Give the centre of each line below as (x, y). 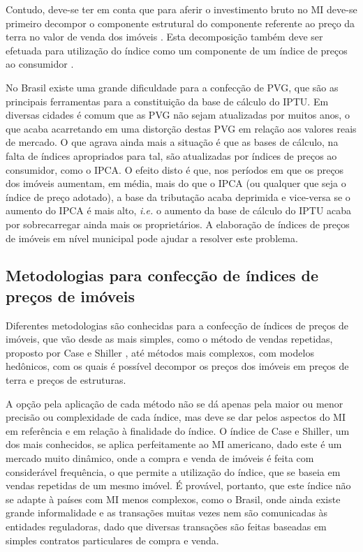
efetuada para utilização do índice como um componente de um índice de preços (177, 50)
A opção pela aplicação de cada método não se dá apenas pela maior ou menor (175, 403)
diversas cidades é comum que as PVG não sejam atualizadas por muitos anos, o (178, 115)
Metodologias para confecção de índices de (162, 275)
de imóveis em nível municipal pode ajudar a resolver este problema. (152, 238)
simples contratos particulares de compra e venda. (112, 540)
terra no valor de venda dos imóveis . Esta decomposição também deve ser (164, 37)
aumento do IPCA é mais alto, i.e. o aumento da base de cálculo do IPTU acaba (179, 210)
